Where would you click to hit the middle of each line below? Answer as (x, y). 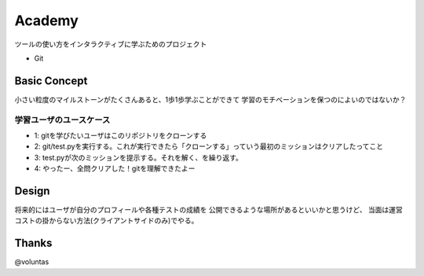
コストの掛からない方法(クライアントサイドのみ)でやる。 (106, 221)
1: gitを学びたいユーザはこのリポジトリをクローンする (121, 135)
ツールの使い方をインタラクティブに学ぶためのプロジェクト (111, 44)
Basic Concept (51, 81)
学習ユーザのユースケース (62, 120)
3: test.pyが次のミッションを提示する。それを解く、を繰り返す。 (138, 157)
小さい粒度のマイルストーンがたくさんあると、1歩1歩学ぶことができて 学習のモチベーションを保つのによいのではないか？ (210, 99)
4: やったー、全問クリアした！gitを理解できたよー (115, 168)
